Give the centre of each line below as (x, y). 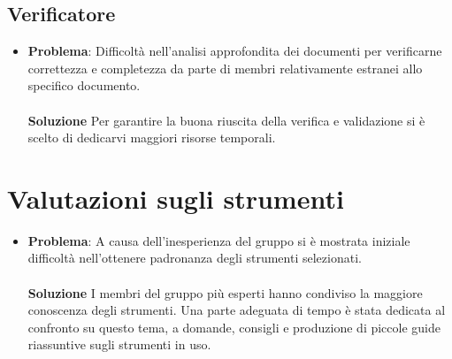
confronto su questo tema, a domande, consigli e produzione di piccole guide (234, 327)
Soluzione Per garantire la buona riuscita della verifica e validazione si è (226, 120)
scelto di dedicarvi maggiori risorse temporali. (152, 137)
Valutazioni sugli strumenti (176, 198)
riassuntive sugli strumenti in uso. (119, 344)
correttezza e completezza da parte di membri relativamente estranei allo (225, 68)
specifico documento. (84, 85)
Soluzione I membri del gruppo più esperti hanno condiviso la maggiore (225, 292)
